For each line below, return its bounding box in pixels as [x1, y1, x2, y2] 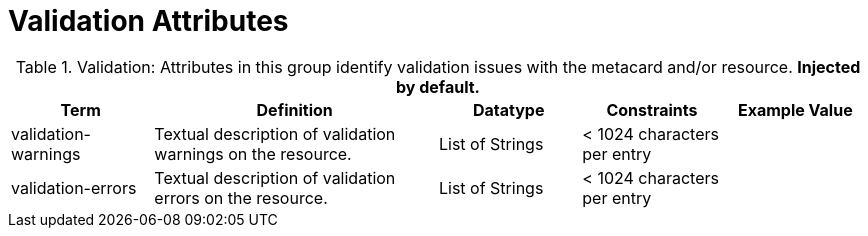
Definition [256, 99, 333, 120]
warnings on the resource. [154, 143, 352, 164]
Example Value [737, 99, 853, 120]
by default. [396, 76, 480, 97]
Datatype [472, 99, 545, 120]
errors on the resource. [154, 187, 328, 208]
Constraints [606, 99, 698, 120]
